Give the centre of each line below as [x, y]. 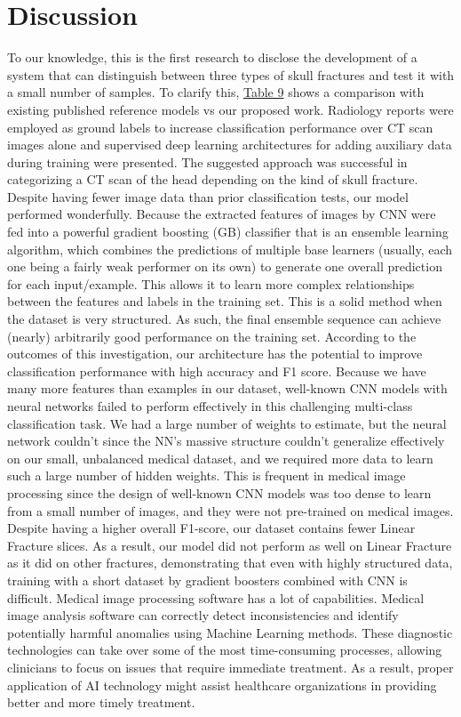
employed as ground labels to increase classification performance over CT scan [220, 127]
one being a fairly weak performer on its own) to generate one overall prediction [225, 266]
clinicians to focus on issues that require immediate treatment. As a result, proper [230, 667]
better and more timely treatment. [101, 702]
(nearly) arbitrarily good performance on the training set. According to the [212, 336]
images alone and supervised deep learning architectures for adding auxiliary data [230, 145]
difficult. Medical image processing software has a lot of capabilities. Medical [216, 597]
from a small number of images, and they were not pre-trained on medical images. [230, 510]
